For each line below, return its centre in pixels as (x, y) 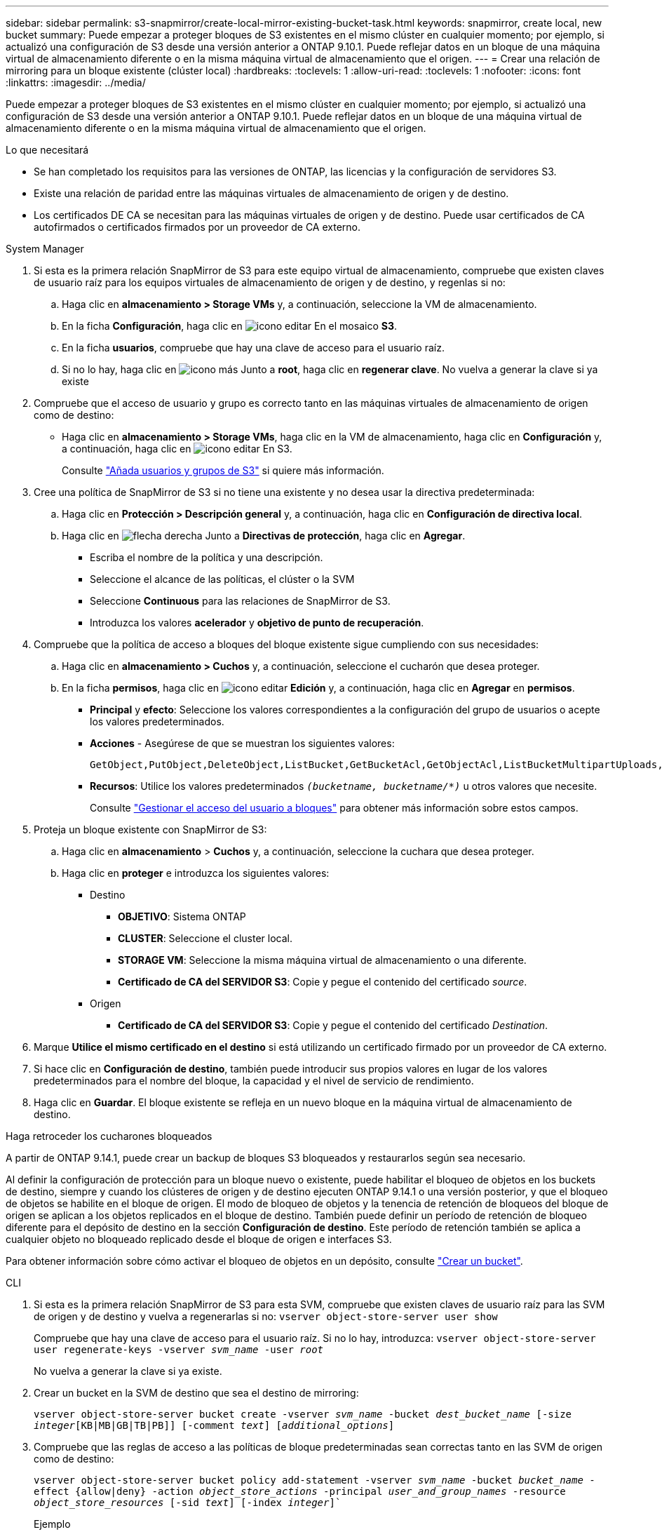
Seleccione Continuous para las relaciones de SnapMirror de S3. (240, 601)
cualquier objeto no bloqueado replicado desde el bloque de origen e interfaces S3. (199, 1239)
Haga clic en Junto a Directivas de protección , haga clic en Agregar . (264, 536)
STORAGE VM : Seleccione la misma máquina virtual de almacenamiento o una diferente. (322, 960)
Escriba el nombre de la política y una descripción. (207, 557)
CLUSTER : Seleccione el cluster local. (205, 938)
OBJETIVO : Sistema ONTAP (182, 916)
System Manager (45, 249)
